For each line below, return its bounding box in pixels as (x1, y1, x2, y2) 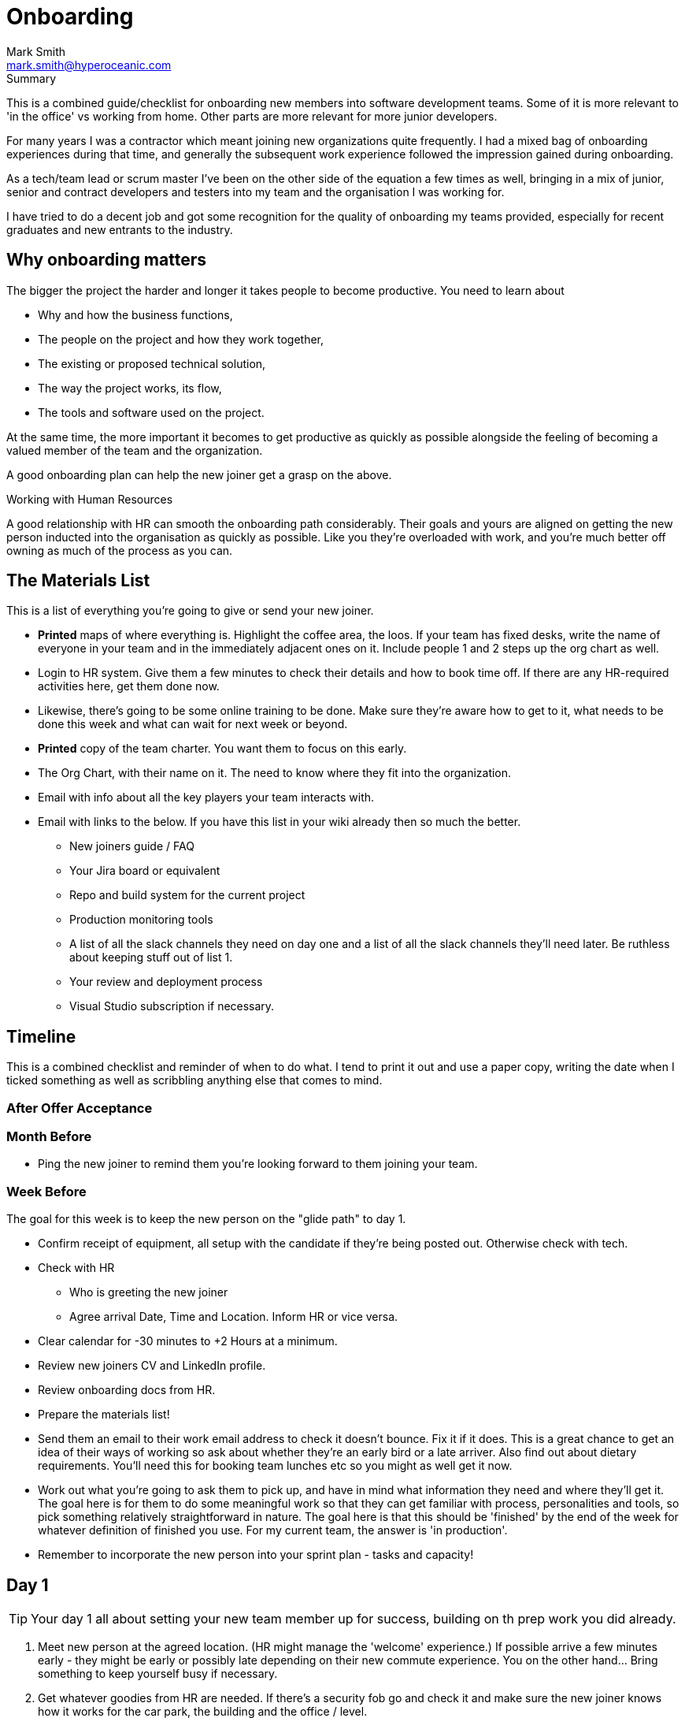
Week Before (6, 1183, 87, 1199)
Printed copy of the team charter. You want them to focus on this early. (38, 742, 407, 756)
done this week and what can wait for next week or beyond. (38, 717, 348, 731)
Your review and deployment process (69, 975, 263, 989)
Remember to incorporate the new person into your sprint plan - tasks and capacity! (38, 1548, 474, 1562)
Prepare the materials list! (38, 1407, 170, 1422)
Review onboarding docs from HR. (38, 1383, 216, 1397)
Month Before (6, 1129, 92, 1145)
